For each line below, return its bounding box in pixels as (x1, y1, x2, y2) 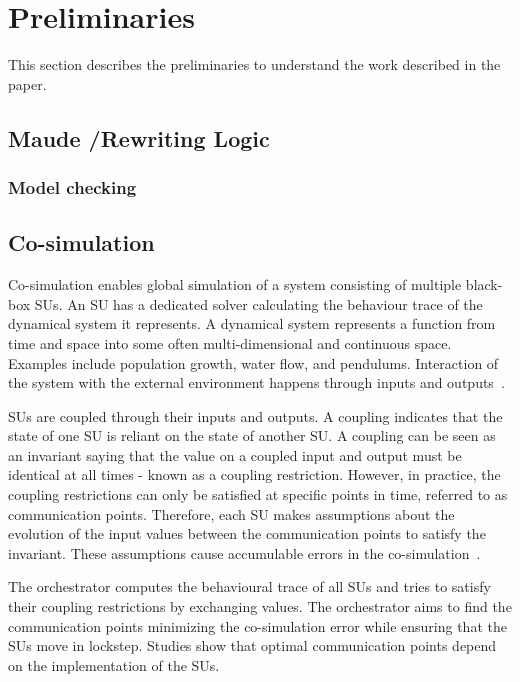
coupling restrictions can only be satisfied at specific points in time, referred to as (8, 484, 508, 505)
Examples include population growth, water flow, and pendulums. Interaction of (8, 352, 499, 373)
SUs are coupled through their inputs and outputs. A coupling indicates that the (8, 405, 503, 426)
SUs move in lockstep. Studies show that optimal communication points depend (8, 635, 497, 656)
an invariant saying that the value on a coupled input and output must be (8, 444, 462, 465)
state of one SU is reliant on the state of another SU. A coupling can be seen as (8, 425, 496, 446)
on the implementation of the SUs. (8, 654, 220, 675)
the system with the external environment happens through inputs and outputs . (8, 372, 505, 393)
